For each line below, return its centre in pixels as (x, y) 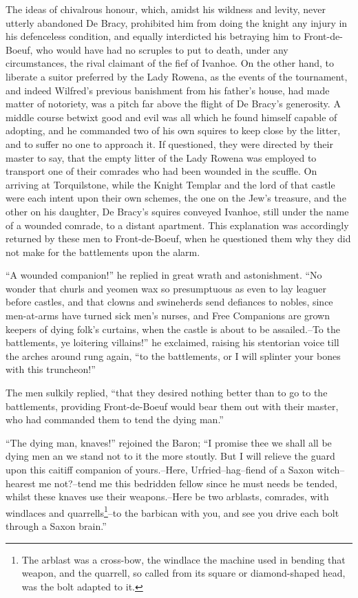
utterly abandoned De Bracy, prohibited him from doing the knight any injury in (177, 22)
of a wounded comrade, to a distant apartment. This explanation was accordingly (177, 225)
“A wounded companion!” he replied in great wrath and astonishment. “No (164, 275)
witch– (331, 469)
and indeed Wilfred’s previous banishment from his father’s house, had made (168, 90)
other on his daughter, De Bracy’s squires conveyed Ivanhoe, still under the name (177, 211)
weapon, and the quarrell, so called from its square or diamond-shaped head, (183, 573)
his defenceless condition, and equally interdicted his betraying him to (153, 36)
